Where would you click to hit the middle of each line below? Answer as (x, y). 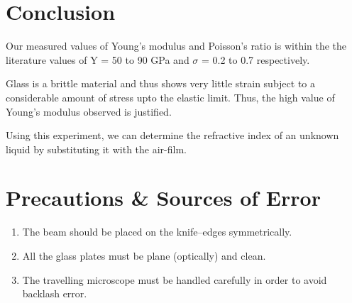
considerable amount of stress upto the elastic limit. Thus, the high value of (170, 97)
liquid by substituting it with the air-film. (96, 149)
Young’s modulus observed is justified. (89, 111)
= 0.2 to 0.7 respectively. (255, 59)
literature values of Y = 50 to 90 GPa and (98, 59)
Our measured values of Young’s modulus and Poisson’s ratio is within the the (176, 46)
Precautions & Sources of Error (163, 198)
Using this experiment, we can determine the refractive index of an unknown (172, 135)
